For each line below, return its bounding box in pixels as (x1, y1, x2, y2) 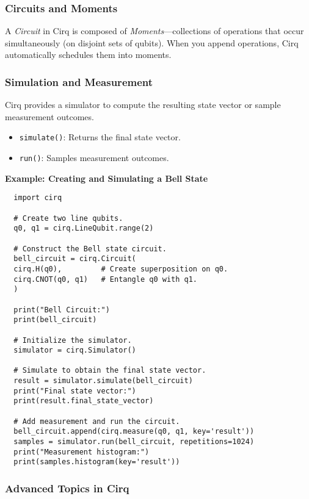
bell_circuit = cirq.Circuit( (13, 254, 136, 264)
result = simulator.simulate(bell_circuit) (13, 376, 193, 386)
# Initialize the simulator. (13, 336, 132, 345)
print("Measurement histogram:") (13, 447, 150, 456)
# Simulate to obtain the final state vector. (13, 366, 206, 375)
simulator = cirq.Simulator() (13, 346, 136, 355)
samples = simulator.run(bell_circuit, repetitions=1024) (13, 437, 255, 447)
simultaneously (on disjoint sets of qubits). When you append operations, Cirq (5, 36, 299, 49)
